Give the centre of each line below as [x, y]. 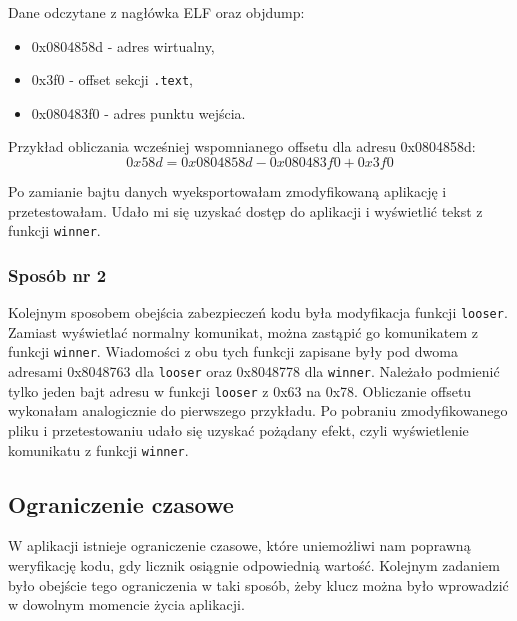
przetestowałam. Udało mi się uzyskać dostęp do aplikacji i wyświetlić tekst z [245, 210]
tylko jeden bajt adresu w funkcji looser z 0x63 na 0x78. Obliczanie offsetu [240, 390]
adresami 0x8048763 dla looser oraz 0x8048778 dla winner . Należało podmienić [254, 371]
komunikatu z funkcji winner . [98, 449]
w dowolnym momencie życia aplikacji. [126, 604]
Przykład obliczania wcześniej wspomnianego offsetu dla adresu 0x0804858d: [242, 146]
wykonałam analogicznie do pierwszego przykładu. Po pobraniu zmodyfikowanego [258, 410]
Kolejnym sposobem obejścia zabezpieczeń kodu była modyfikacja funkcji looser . [258, 312]
